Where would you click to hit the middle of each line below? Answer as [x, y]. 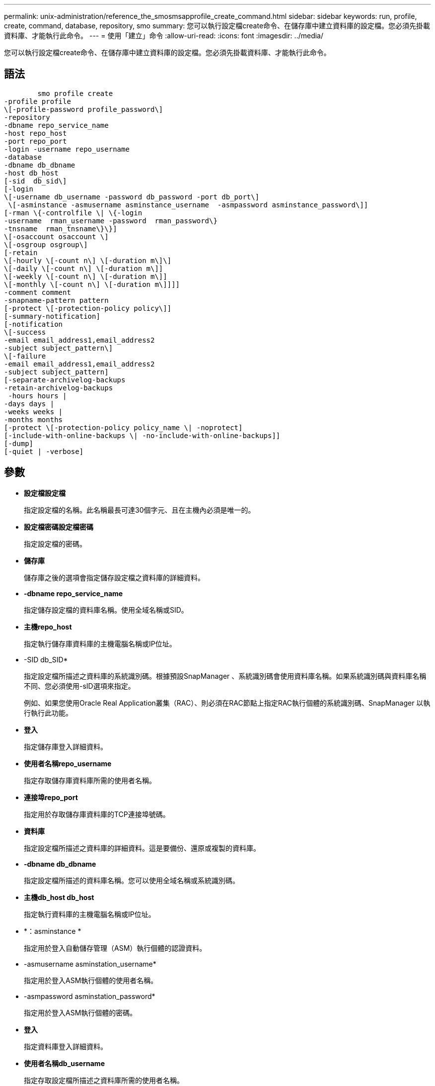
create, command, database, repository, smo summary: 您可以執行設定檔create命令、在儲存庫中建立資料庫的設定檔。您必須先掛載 [217, 26]
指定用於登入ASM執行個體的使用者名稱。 [91, 980]
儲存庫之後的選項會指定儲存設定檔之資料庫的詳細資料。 [114, 577]
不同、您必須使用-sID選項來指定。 [79, 686]
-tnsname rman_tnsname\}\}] [61, 228]
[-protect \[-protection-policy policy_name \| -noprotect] [123, 427]
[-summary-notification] [52, 316]
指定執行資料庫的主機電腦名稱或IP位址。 [90, 914]
